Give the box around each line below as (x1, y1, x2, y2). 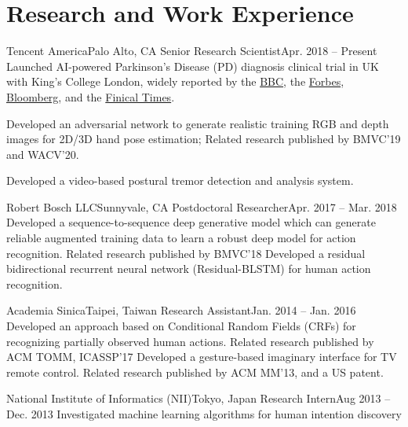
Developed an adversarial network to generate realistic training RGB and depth (6, 115, 389, 131)
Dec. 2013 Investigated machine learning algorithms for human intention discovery (6, 406, 402, 421)
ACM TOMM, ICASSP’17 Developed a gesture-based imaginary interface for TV (6, 348, 397, 365)
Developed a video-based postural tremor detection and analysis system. (6, 172, 354, 189)
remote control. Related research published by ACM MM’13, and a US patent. (6, 363, 384, 380)
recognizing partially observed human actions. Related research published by (6, 333, 374, 349)
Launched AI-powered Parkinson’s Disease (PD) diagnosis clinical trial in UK (6, 57, 379, 74)
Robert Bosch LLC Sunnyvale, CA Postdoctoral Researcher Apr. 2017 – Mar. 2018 (6, 198, 397, 215)
